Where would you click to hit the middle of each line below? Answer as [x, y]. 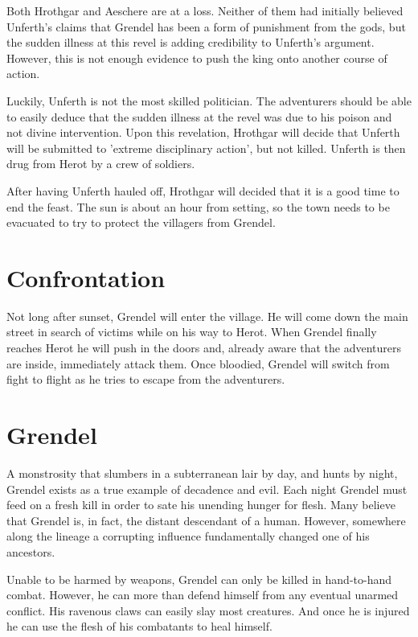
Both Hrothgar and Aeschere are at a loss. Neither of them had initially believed [205, 10]
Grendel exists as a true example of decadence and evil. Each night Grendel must [207, 489]
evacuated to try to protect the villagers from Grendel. [141, 222]
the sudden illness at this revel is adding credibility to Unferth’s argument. [191, 42]
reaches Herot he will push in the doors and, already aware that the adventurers [204, 348]
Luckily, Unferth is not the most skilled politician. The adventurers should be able [209, 100]
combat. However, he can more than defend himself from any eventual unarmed [203, 595]
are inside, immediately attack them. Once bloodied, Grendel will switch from [198, 363]
